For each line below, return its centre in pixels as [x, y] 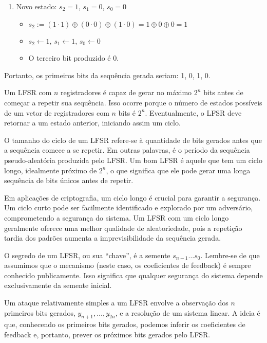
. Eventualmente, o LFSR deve [193, 112]
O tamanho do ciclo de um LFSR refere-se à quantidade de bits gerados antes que [133, 140]
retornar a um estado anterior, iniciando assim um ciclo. [92, 123]
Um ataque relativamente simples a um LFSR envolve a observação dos [116, 303]
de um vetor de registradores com [57, 112]
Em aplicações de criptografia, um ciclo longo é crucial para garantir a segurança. [132, 197]
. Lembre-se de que [230, 255]
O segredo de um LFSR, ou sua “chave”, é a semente [87, 255]
